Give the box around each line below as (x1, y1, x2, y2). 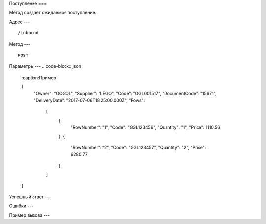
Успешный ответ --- (9, 194, 51, 200)
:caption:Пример (21, 74, 57, 81)
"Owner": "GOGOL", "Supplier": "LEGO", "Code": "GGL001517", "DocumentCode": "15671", (33, 90, 217, 96)
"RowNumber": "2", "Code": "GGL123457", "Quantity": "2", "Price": (70, 144, 206, 150)
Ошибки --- (9, 203, 33, 209)
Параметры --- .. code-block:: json (9, 63, 81, 69)
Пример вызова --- (9, 212, 50, 218)
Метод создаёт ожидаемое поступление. (9, 10, 97, 16)
